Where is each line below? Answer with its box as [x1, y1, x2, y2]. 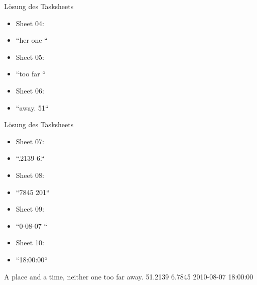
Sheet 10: [16, 237, 44, 248]
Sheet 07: [16, 136, 44, 146]
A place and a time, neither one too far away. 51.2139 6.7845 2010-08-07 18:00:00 [4, 271, 253, 281]
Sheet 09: [16, 204, 44, 214]
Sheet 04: [16, 18, 44, 28]
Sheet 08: [16, 169, 44, 180]
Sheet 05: [16, 51, 44, 62]
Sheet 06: [16, 85, 44, 96]
